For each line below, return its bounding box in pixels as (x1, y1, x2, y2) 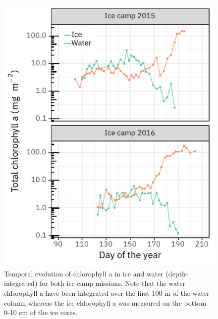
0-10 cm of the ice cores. (4, 307, 78, 318)
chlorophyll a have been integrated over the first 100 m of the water (4, 287, 210, 298)
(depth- (165, 268, 188, 278)
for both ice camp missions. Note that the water (39, 278, 186, 288)
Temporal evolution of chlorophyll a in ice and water (4, 268, 163, 278)
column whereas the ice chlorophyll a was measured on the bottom (4, 297, 207, 308)
